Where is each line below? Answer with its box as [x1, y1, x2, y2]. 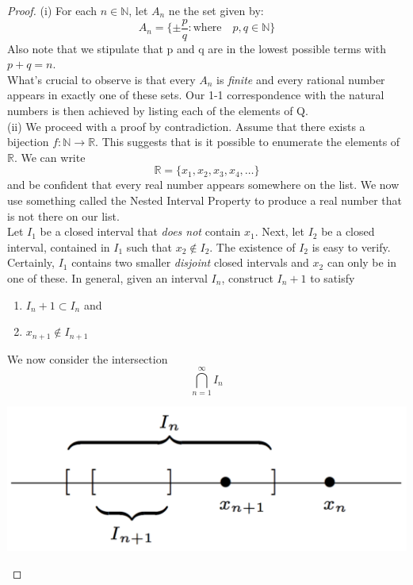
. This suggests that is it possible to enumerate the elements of [95, 133, 400, 150]
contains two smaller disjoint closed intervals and [71, 254, 309, 271]
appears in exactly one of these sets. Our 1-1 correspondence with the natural [7, 87, 384, 103]
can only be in [327, 254, 397, 271]
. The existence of [209, 238, 296, 255]
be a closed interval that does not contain [40, 223, 241, 240]
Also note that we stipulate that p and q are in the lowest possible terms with [7, 40, 387, 56]
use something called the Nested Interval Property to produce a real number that [7, 192, 403, 208]
